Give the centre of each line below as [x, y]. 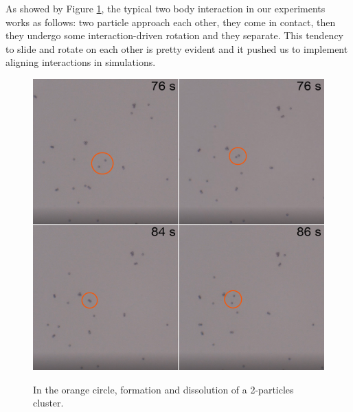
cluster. [48, 403]
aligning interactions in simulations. [81, 62]
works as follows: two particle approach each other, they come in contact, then [171, 22]
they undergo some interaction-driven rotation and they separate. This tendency [174, 35]
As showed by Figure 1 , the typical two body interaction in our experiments [166, 8]
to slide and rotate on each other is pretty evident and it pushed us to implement [177, 48]
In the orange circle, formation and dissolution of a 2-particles [163, 389]
